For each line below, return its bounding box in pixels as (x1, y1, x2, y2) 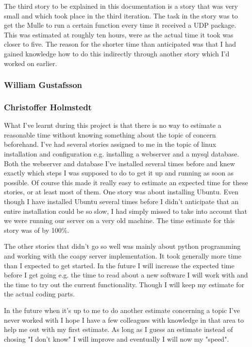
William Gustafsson (4, 79, 82, 91)
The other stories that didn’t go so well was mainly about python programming (4, 241, 241, 251)
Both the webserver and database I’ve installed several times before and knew (4, 158, 235, 168)
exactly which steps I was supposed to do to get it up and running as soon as (4, 168, 234, 178)
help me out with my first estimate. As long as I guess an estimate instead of (4, 324, 233, 334)
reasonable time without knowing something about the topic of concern (4, 129, 216, 139)
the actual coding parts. (4, 289, 75, 299)
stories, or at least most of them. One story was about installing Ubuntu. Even (4, 187, 239, 197)
